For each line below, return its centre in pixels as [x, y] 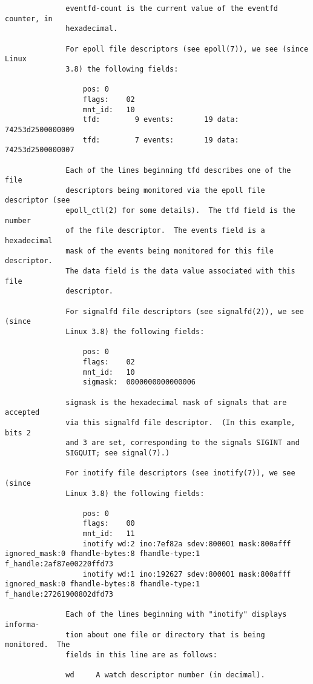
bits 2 [18, 433]
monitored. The [38, 645]
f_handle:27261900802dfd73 [59, 595]
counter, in [29, 18]
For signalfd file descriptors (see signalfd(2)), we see [185, 311]
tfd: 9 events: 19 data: [161, 120]
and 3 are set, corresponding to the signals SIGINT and [183, 443]
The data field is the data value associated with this [180, 271]
